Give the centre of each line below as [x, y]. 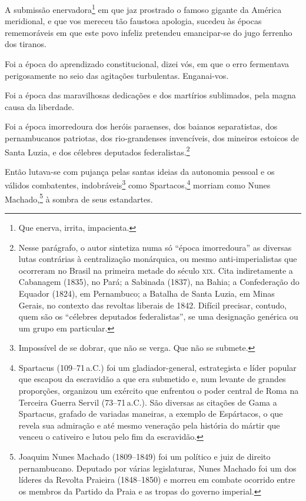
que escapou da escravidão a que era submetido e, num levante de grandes [152, 379]
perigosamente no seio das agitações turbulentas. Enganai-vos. [117, 75]
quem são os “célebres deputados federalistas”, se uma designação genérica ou [158, 316]
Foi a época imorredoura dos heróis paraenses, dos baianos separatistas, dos [141, 126]
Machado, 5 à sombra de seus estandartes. [79, 198]
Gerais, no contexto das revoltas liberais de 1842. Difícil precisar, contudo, [152, 305]
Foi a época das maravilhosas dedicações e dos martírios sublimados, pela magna [150, 95]
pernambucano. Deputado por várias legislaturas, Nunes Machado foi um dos [157, 468]
